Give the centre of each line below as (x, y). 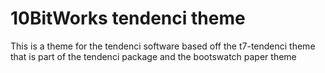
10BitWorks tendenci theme (128, 18)
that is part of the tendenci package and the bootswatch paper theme (153, 56)
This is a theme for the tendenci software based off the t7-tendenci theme (163, 46)
